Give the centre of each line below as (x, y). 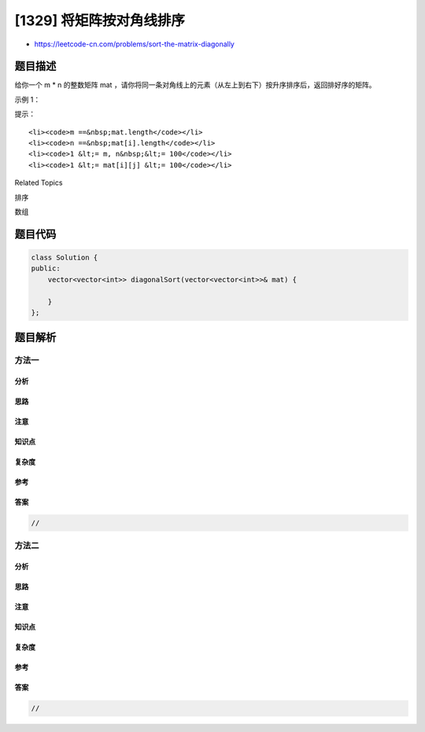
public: (46, 269)
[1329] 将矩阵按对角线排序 (100, 20)
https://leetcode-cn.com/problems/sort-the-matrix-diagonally (135, 44)
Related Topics (39, 183)
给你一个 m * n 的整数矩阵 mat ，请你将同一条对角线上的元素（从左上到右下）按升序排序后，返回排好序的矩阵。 (195, 85)
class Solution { (65, 257)
